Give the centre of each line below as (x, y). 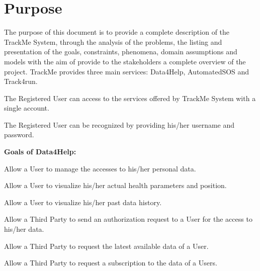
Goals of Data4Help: (40, 152)
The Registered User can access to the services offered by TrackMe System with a (130, 98)
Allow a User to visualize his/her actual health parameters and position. (115, 185)
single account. (27, 108)
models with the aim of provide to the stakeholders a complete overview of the (125, 61)
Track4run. (21, 81)
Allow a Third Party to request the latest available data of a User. (106, 246)
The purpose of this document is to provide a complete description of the (117, 32)
